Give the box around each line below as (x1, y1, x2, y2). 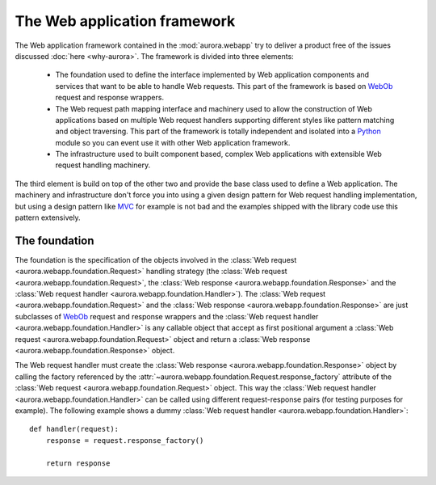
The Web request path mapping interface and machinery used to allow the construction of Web (55, 103, 373, 113)
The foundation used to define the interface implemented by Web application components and (55, 70, 370, 80)
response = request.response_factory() (45, 436, 204, 445)
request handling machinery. (55, 160, 151, 170)
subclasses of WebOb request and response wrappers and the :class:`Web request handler (15, 311, 319, 321)
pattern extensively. (15, 213, 81, 222)
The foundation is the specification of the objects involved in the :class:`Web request (15, 255, 297, 264)
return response (45, 458, 111, 468)
